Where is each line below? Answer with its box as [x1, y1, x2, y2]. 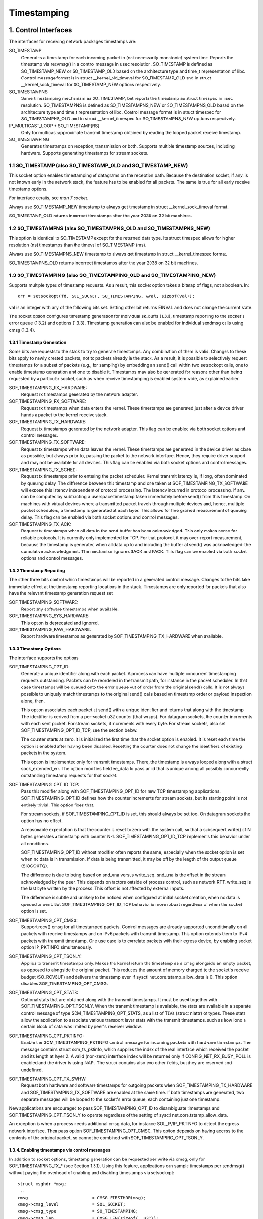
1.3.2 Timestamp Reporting [9, 568, 65, 573]
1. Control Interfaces [9, 26, 72, 34]
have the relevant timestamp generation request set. [9, 590, 114, 596]
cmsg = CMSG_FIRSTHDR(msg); [18, 1195, 146, 1200]
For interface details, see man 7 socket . [9, 195, 89, 201]
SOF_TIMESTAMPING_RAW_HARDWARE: [9, 627, 91, 632]
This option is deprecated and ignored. [21, 620, 99, 626]
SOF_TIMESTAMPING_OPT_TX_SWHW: [9, 1076, 87, 1082]
